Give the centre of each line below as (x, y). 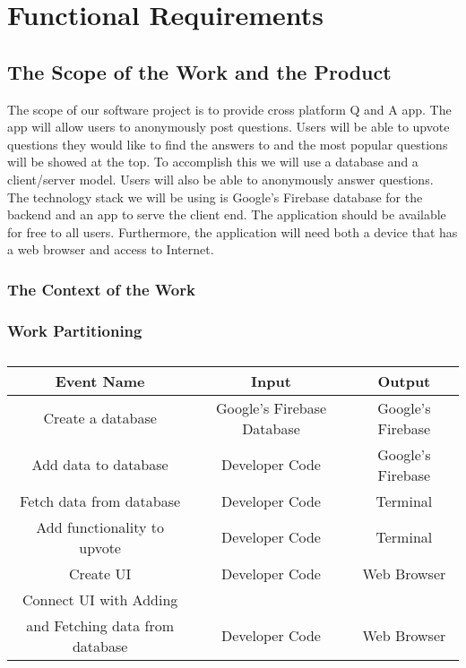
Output (404, 381)
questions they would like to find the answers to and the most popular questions (228, 144)
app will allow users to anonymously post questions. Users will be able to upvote (229, 127)
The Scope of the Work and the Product (199, 71)
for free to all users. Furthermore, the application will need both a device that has (233, 231)
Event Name (100, 381)
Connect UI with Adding (100, 599)
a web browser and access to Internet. (111, 249)
